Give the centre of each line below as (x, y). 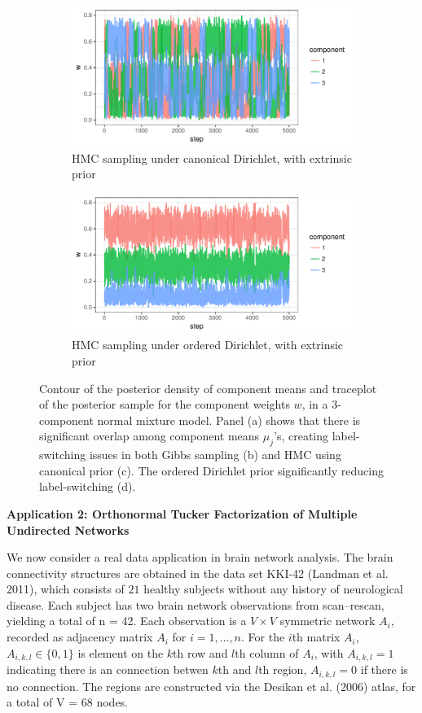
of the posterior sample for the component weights (165, 404)
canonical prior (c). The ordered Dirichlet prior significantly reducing (211, 470)
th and (235, 669)
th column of (267, 652)
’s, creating (301, 436)
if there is (384, 669)
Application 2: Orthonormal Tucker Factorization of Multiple (182, 513)
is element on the (121, 652)
